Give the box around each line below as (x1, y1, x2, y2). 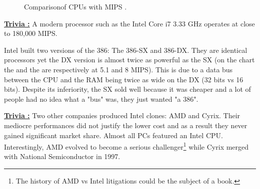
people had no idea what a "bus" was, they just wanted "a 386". (4, 93, 198, 104)
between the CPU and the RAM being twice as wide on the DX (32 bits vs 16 (4, 74, 243, 84)
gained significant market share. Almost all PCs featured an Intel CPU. (4, 130, 223, 140)
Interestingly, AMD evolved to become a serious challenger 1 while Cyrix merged (4, 140, 249, 152)
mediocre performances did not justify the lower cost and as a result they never (4, 120, 247, 130)
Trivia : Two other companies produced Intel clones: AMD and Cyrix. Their (4, 110, 240, 121)
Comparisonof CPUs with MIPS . (24, 1, 127, 11)
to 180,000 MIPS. (4, 28, 57, 38)
